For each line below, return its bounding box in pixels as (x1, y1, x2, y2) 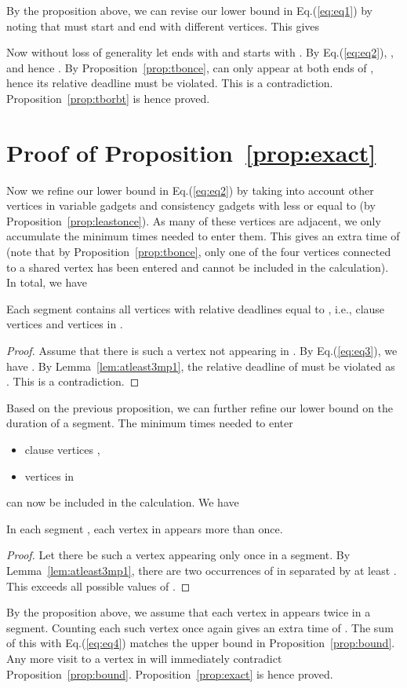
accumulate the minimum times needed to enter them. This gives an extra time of (6, 228, 400, 244)
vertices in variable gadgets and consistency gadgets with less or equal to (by (6, 197, 376, 214)
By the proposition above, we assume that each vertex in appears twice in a (6, 604, 371, 620)
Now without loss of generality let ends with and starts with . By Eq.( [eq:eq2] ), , (6, 44, 394, 60)
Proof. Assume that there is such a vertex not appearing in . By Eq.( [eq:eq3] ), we (6, 342, 398, 359)
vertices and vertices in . (6, 316, 123, 332)
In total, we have (6, 274, 88, 291)
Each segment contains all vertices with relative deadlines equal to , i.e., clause (6, 300, 385, 317)
